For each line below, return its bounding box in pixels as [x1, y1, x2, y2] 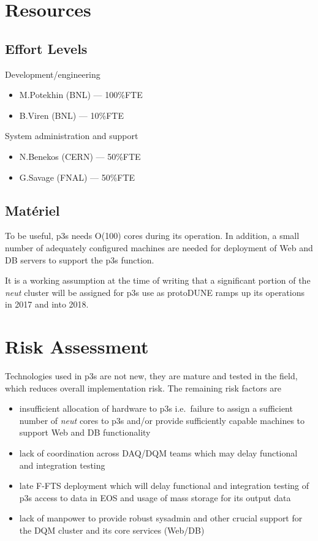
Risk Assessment [5, 334, 149, 359]
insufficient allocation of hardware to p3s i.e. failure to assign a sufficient [19, 402, 293, 415]
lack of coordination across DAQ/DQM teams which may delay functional [19, 447, 298, 459]
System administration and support [5, 129, 138, 142]
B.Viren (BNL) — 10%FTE [19, 108, 124, 121]
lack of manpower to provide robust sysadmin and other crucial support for [19, 512, 303, 524]
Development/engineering [5, 67, 100, 80]
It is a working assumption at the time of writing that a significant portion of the [5, 274, 311, 287]
